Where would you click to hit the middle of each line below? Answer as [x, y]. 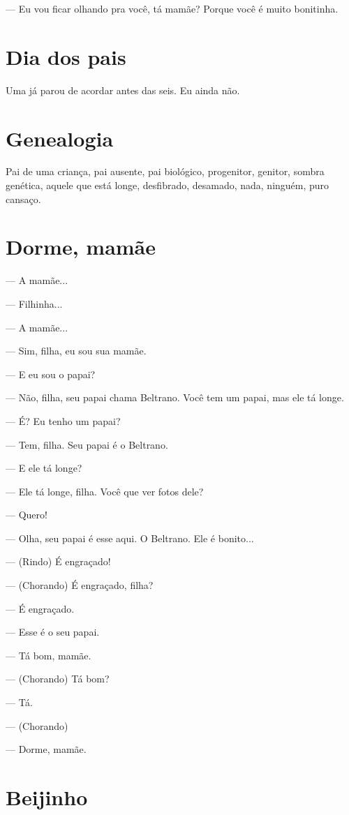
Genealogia [60, 138]
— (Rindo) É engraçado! [58, 561]
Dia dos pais [66, 56]
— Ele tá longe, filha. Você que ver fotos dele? [105, 491]
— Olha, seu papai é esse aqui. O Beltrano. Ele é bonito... [130, 538]
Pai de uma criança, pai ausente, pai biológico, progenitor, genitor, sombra [165, 171]
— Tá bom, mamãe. [49, 655]
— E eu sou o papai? [51, 374]
